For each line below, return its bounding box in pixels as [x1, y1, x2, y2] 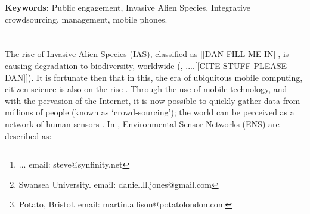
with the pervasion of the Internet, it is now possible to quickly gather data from [5, 94, 300, 106]
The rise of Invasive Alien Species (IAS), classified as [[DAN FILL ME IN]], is [5, 48, 289, 60]
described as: [5, 129, 52, 141]
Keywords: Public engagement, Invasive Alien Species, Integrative [5, 1, 251, 13]
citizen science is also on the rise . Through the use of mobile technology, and [5, 83, 287, 95]
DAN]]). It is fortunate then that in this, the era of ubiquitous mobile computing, [5, 71, 303, 83]
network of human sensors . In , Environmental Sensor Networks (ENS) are [5, 117, 280, 130]
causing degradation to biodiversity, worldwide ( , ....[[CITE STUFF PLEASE [5, 59, 287, 71]
